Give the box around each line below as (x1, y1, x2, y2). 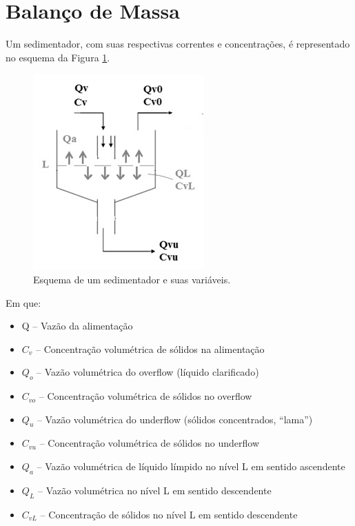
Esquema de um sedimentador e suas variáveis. (33, 272, 231, 286)
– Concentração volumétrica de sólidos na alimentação (36, 341, 265, 356)
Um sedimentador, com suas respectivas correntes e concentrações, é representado (6, 37, 350, 51)
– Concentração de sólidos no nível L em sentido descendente (40, 507, 298, 521)
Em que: (6, 295, 41, 310)
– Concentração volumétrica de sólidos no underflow (39, 436, 260, 450)
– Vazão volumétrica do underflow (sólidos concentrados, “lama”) (37, 412, 313, 426)
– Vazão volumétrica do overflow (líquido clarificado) (37, 365, 259, 379)
